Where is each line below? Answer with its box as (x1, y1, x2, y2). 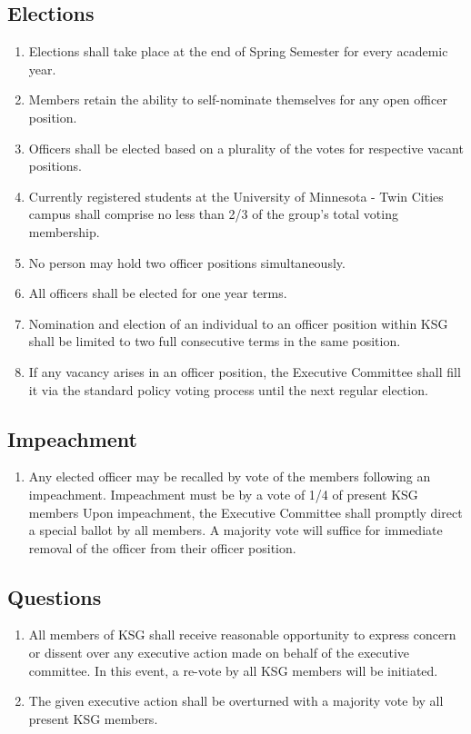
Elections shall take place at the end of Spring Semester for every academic (28, 42, 448, 61)
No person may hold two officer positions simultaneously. (28, 253, 346, 272)
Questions (7, 582, 102, 610)
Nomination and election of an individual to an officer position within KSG (28, 313, 448, 332)
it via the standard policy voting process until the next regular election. (28, 380, 428, 399)
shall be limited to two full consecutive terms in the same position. (28, 332, 401, 351)
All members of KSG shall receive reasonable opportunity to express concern (28, 625, 456, 644)
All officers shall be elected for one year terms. (28, 283, 287, 303)
